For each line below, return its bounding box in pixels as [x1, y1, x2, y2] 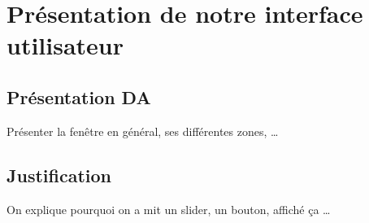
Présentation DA [7, 84, 151, 109]
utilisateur [7, 28, 124, 62]
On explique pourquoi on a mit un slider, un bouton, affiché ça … [7, 200, 331, 217]
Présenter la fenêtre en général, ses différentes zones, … [7, 122, 279, 139]
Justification [7, 162, 111, 187]
